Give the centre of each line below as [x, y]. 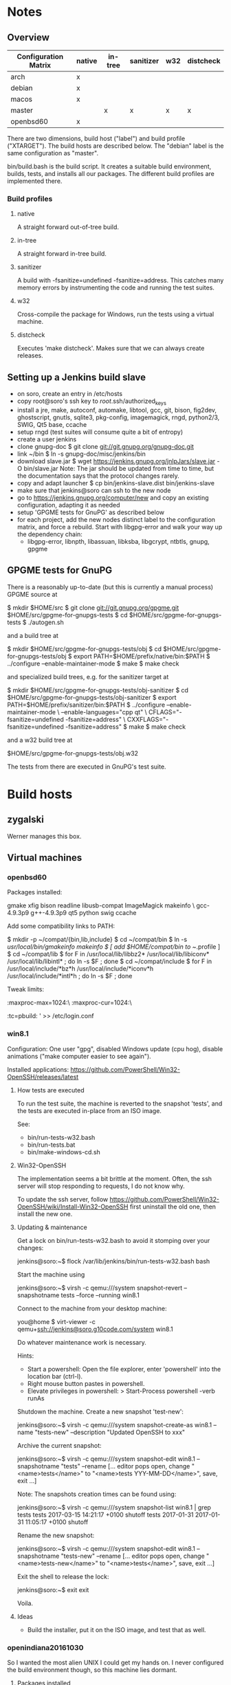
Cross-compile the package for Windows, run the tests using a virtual [115, 314]
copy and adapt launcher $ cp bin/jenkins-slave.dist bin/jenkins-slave [116, 483]
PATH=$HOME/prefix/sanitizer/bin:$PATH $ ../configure [86, 705]
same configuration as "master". [53, 153]
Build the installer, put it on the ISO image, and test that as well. [117, 1629]
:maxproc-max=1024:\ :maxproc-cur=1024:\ [69, 1003]
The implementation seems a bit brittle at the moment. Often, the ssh [114, 1178]
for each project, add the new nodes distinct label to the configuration [116, 519]
